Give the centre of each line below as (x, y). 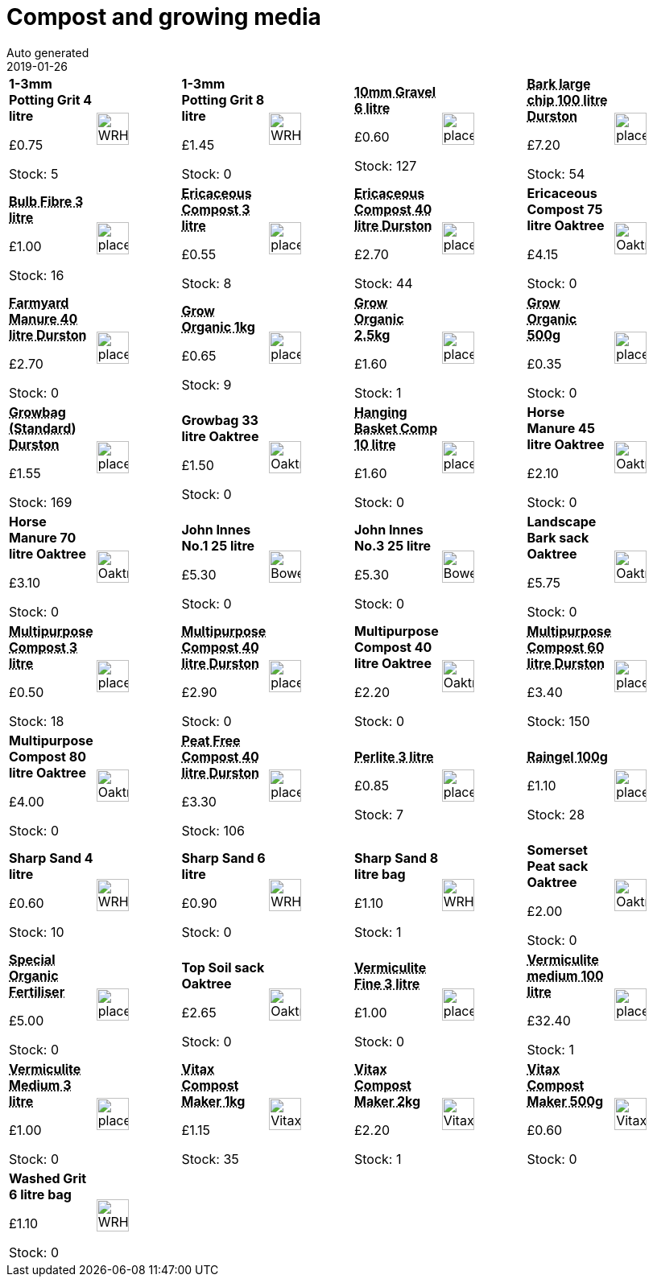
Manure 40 (43, 318)
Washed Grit (48, 1178)
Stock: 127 (386, 165)
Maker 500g (565, 1101)
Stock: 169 (41, 502)
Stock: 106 (213, 830)
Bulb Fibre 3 (46, 201)
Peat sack (558, 866)
